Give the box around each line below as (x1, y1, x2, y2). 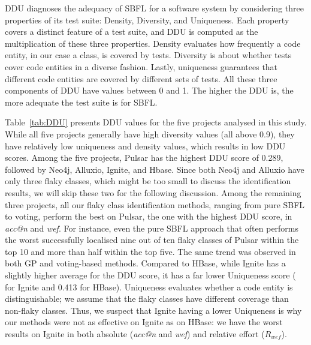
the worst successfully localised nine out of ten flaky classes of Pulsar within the (5, 233, 299, 246)
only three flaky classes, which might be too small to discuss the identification (5, 175, 291, 187)
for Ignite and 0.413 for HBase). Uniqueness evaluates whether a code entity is (5, 280, 293, 293)
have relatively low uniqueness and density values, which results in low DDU (5, 139, 286, 152)
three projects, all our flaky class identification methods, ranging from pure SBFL (5, 198, 305, 211)
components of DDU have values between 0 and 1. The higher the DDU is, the (5, 84, 294, 97)
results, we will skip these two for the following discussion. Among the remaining (5, 186, 301, 199)
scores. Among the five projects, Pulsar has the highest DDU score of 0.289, (5, 151, 283, 164)
